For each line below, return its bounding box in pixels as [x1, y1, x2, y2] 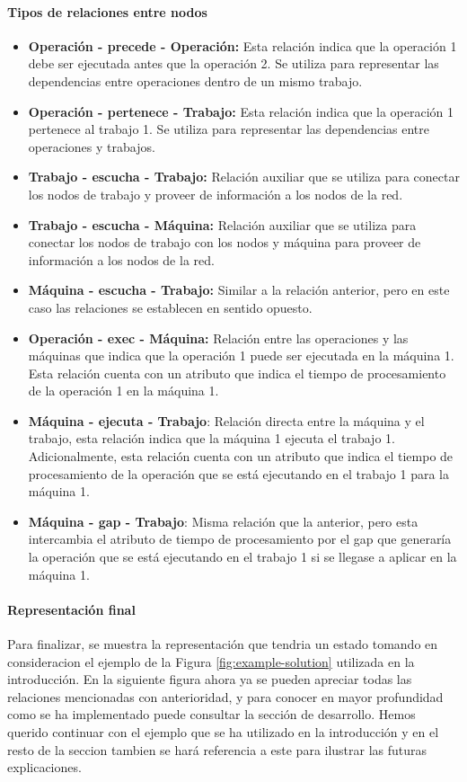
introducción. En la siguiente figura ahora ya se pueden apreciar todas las [7, 670, 412, 689]
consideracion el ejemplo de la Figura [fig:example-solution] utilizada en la [7, 652, 415, 671]
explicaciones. [7, 758, 82, 777]
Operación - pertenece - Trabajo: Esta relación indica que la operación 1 [28, 102, 454, 120]
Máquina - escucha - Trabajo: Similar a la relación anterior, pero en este [28, 280, 450, 299]
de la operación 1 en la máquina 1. [28, 381, 219, 400]
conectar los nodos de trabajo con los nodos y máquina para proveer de [28, 233, 421, 252]
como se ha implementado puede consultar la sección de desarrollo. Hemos [7, 705, 416, 724]
